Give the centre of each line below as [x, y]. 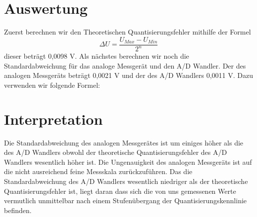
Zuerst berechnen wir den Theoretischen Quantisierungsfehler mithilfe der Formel [128, 32]
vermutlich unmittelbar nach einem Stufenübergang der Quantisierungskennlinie [126, 200]
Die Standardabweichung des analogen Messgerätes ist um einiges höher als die [124, 142]
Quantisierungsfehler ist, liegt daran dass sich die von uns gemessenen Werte [120, 191]
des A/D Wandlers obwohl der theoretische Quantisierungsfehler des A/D [116, 152]
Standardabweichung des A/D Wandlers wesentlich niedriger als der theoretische [126, 181]
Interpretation [53, 119]
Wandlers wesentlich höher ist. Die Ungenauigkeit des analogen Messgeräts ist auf [128, 162]
